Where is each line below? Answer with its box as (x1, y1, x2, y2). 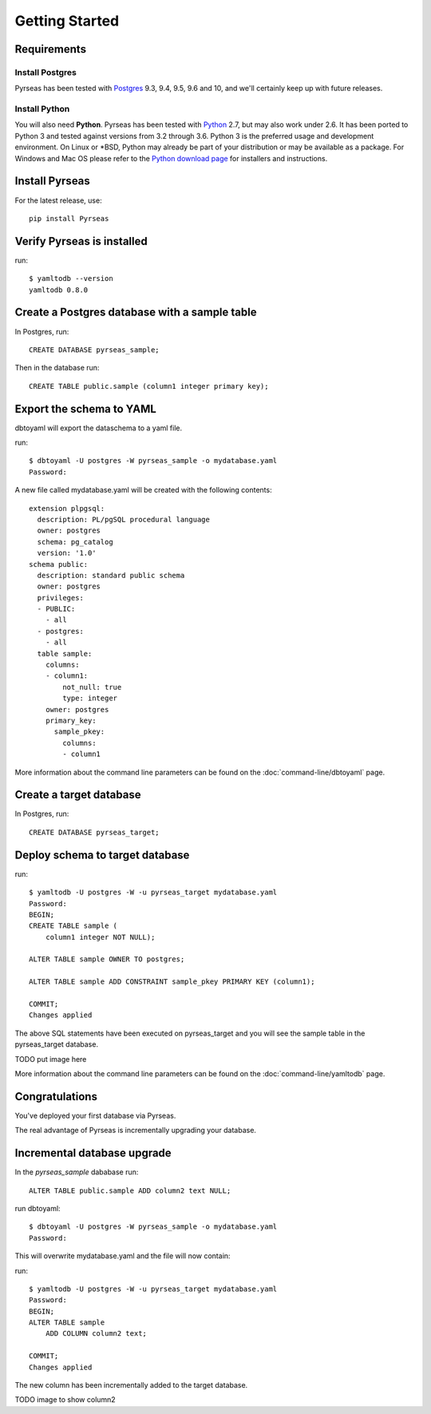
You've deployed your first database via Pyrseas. (14, 1111, 176, 1120)
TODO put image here (14, 1054, 87, 1063)
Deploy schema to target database (14, 848, 190, 861)
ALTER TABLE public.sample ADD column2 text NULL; (29, 1186, 231, 1195)
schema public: (29, 560, 89, 568)
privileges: (37, 593, 84, 602)
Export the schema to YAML (14, 402, 157, 415)
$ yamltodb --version (29, 274, 113, 283)
